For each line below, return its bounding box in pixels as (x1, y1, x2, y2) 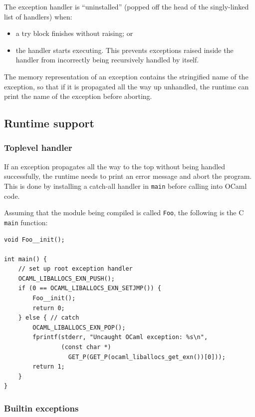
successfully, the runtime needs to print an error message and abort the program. (4, 171, 252, 181)
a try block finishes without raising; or (15, 28, 133, 38)
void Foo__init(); (4, 236, 65, 243)
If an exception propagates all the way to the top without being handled (4, 161, 226, 171)
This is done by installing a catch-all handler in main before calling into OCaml (4, 180, 247, 191)
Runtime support (4, 115, 94, 131)
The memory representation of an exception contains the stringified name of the (4, 71, 249, 81)
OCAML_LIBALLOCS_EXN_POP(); (32, 324, 126, 331)
